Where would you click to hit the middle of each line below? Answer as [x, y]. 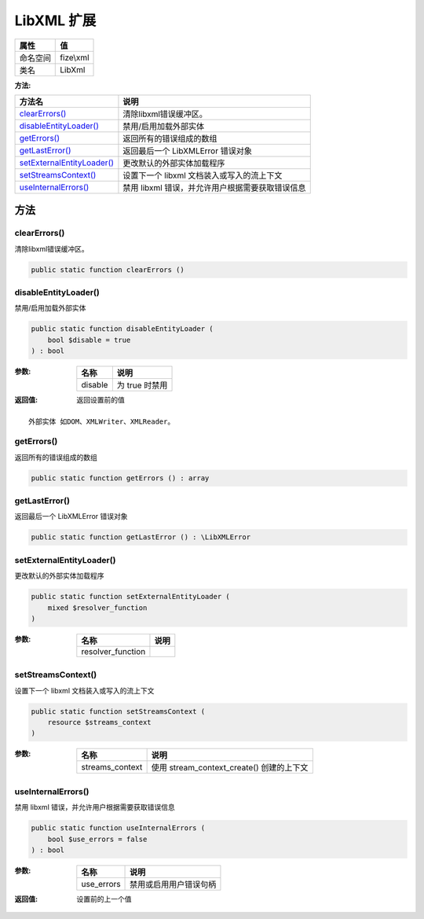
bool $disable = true [89, 340]
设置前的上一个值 [104, 899]
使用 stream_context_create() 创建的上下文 [230, 768]
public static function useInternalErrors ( [118, 828]
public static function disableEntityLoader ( [122, 329]
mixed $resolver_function [97, 608]
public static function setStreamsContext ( [118, 711]
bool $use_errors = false [97, 839]
